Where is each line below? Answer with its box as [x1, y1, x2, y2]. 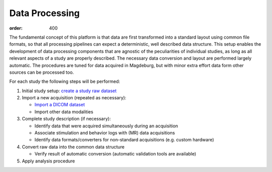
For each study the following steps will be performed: [9, 78, 120, 85]
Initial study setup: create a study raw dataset [22, 88, 117, 94]
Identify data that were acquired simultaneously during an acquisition [34, 123, 178, 129]
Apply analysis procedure [22, 158, 75, 164]
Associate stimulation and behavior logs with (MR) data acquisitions [34, 130, 175, 136]
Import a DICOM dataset [34, 102, 85, 108]
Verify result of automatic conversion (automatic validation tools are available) [34, 151, 196, 157]
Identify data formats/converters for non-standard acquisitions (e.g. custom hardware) [34, 137, 214, 143]
